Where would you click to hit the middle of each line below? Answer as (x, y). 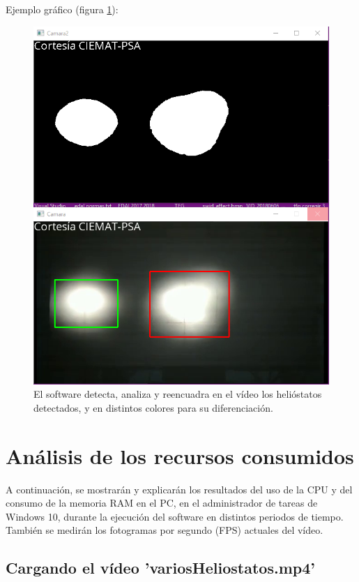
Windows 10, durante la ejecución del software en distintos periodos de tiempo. (175, 516)
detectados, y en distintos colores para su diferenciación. (153, 407)
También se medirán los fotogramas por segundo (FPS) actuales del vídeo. (165, 530)
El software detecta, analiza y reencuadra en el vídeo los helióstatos (178, 394)
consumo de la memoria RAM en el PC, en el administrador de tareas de (162, 503)
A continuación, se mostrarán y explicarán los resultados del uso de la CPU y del (179, 489)
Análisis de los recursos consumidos (180, 455)
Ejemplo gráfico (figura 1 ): (62, 9)
